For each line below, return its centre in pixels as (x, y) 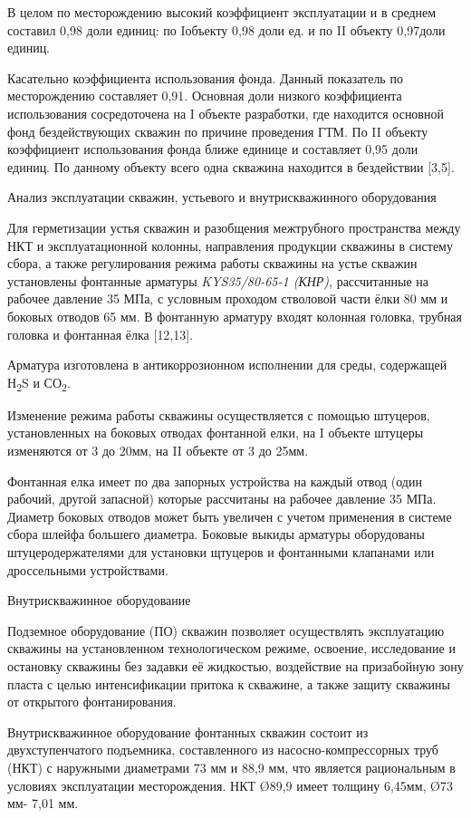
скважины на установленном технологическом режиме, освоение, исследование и (231, 648)
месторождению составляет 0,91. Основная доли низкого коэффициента (205, 96)
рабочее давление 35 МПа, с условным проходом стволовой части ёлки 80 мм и (228, 298)
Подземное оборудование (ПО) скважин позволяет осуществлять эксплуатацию (226, 630)
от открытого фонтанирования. (92, 702)
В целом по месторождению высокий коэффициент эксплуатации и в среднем (222, 12)
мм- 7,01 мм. (43, 803)
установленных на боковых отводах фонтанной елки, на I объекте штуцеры (216, 433)
